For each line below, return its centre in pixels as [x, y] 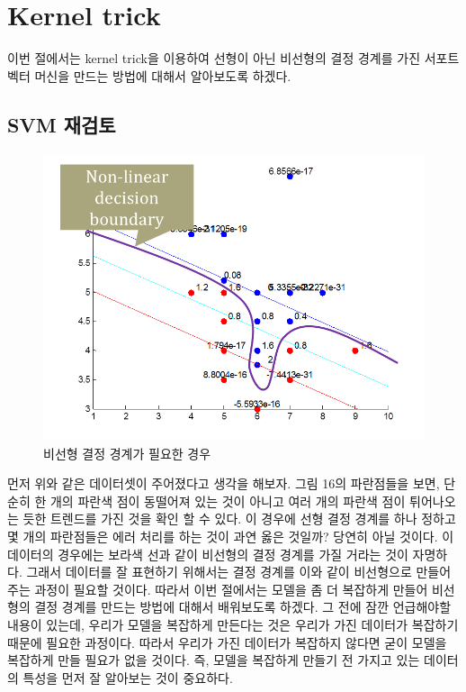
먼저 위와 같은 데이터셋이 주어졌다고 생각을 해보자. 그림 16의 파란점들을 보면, [224, 483]
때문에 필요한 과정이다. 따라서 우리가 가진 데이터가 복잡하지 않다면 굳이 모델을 [227, 642]
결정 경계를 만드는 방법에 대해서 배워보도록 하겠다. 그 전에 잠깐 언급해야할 [243, 607]
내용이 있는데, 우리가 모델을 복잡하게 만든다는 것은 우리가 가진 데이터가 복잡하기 [233, 624]
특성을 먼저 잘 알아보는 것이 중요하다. [128, 677]
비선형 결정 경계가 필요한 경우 [127, 453]
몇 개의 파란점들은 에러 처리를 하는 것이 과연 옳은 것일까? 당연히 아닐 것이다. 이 [231, 536]
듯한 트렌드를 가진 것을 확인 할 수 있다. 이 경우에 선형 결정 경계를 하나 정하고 [239, 519]
